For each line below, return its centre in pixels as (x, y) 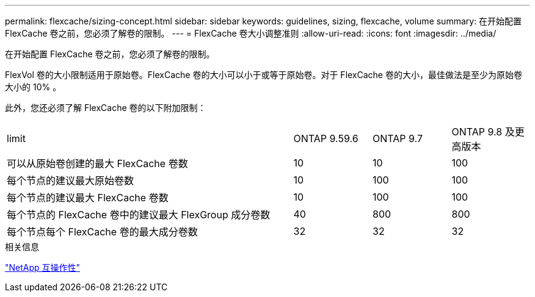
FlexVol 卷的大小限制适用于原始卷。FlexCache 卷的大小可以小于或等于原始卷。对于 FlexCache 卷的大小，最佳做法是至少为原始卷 (264, 75)
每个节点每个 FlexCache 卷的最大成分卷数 (102, 232)
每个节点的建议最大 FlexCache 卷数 (88, 198)
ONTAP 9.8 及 (483, 132)
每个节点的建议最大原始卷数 (71, 181)
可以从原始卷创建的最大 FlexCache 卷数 (97, 163)
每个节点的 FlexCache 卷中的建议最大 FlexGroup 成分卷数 (139, 215)
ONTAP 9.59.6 (326, 138)
